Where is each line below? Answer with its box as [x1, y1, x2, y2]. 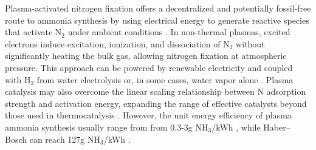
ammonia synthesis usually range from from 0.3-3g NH [5, 120, 208, 133]
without [236, 37, 265, 50]
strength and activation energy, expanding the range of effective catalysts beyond [5, 97, 307, 109]
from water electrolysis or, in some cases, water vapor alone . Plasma [36, 73, 294, 86]
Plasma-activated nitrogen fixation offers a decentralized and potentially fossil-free [5, 2, 311, 14]
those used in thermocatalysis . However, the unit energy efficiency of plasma [5, 109, 292, 121]
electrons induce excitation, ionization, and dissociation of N [5, 37, 230, 50]
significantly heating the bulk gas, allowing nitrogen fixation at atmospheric [5, 49, 287, 62]
